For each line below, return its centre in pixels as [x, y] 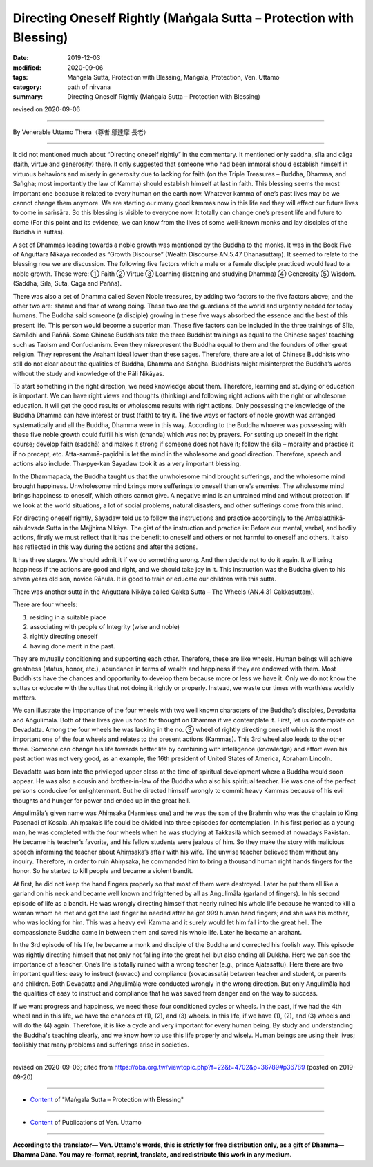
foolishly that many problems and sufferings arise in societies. [101, 1045]
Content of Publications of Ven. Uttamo [86, 1122]
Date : [21, 58]
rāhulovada [29, 528]
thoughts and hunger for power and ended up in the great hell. [102, 800]
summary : [28, 96]
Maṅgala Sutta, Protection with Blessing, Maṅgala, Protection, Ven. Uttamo [173, 77]
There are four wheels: [45, 604]
